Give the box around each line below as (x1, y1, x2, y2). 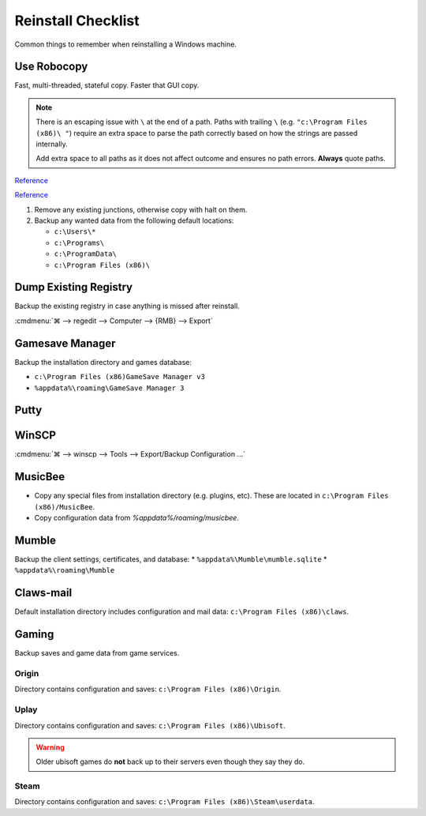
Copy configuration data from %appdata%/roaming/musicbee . (34, 513, 240, 523)
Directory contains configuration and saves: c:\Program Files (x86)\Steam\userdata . (14, 797, 315, 807)
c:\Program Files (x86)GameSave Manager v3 (34, 372, 205, 382)
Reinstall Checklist (14, 12, 140, 29)
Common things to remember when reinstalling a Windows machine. (14, 39, 237, 49)
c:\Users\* (54, 228, 96, 236)
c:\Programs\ (54, 238, 105, 247)
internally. (35, 139, 69, 149)
